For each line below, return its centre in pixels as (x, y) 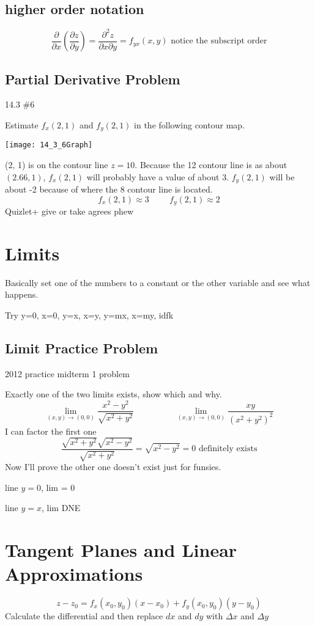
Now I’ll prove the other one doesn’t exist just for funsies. (113, 467)
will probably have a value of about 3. (158, 176)
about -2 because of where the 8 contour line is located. (109, 189)
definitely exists (228, 449)
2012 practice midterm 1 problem (67, 373)
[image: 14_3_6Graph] (49, 145)
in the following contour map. (189, 124)
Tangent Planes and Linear (121, 550)
